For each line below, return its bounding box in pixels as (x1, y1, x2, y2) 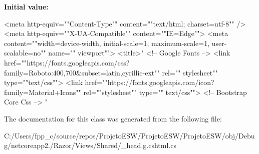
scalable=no (4, 47, 41, 58)
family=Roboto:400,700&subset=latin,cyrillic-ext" (4, 67, 157, 77)
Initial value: (4, 1, 49, 11)
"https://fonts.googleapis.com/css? (24, 57, 130, 67)
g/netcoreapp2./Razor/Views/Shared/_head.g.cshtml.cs (4, 140, 176, 150)
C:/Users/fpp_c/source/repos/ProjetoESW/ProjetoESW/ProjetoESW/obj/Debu (4, 130, 255, 140)
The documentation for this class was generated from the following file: (4, 113, 222, 123)
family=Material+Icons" (4, 86, 79, 97)
